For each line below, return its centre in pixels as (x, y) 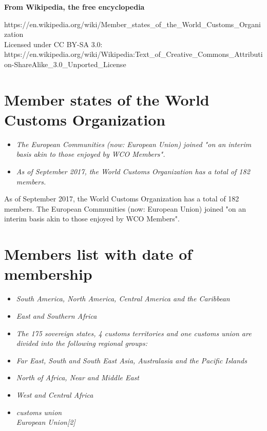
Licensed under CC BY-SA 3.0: (53, 44)
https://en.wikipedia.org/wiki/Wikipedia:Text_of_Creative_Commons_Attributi (133, 54)
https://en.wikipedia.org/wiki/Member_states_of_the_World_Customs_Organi (132, 24)
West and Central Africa (55, 394)
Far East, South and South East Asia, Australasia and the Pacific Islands (131, 360)
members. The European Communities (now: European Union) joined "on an (125, 208)
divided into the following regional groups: (82, 343)
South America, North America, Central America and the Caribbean (123, 299)
